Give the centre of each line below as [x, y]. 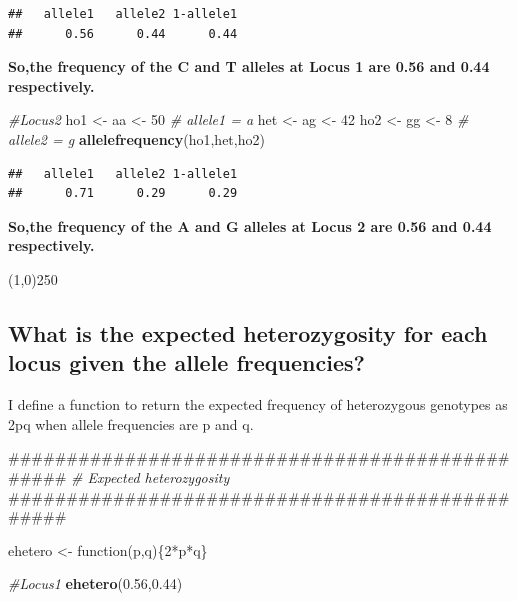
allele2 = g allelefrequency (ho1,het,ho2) [136, 138]
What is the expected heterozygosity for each [248, 332]
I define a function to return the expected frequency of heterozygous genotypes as [258, 404]
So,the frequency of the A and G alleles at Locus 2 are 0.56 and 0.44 [250, 225]
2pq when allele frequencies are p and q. [131, 423]
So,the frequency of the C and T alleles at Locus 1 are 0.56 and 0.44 [249, 66]
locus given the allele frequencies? [186, 362]
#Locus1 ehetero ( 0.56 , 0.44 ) [95, 583]
